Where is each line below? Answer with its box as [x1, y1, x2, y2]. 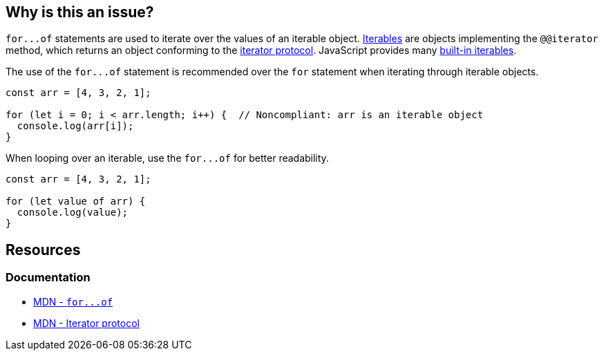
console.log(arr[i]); [17, 120, 134, 132]
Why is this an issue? [6, 3, 154, 21]
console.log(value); [17, 207, 129, 218]
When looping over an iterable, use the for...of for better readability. [6, 152, 329, 165]
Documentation [6, 270, 91, 285]
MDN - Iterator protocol [33, 317, 140, 329]
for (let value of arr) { [6, 196, 146, 207]
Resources [6, 241, 81, 259]
